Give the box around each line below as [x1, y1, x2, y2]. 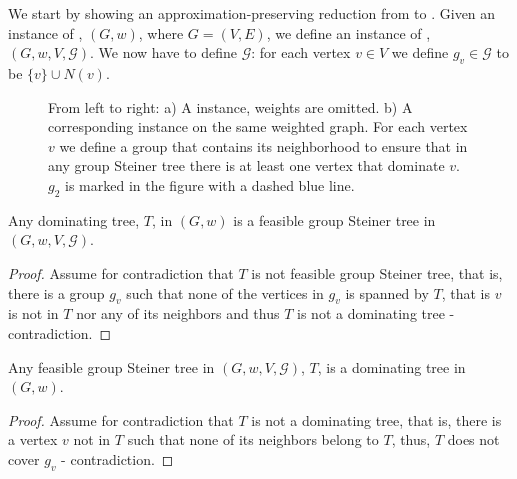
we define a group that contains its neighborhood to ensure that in [59, 135, 468, 156]
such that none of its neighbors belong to [127, 429, 379, 450]
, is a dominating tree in [317, 356, 466, 377]
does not [447, 429, 500, 450]
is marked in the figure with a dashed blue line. [65, 174, 355, 195]
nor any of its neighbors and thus [76, 303, 280, 324]
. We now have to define [89, 42, 237, 63]
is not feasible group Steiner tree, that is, [251, 262, 503, 283]
